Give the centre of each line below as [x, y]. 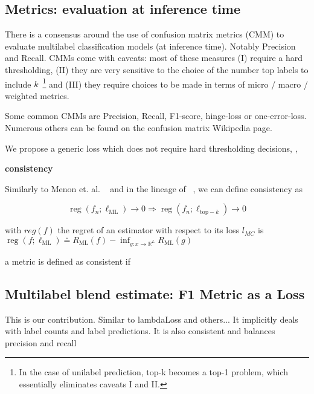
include [18, 84]
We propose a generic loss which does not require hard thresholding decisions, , [151, 148]
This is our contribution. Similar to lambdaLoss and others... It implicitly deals [152, 319]
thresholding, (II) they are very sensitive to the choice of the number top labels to [157, 69]
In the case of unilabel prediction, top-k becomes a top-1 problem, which [153, 372]
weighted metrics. [37, 95]
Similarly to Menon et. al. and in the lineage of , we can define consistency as [154, 188]
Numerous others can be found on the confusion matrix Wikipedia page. [139, 128]
